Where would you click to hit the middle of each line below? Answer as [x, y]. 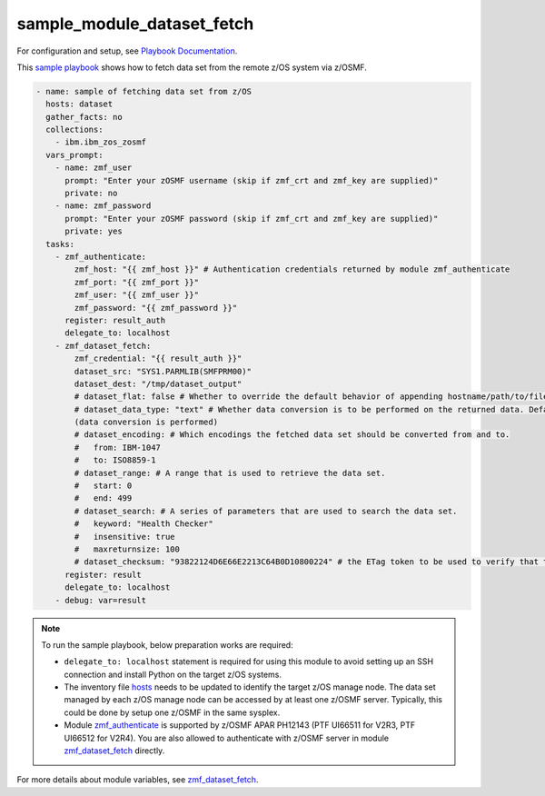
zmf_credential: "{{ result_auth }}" [158, 358]
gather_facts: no [84, 117]
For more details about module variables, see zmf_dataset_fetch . [138, 780]
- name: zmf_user [94, 168]
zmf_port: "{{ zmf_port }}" [137, 282]
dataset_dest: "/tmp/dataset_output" [158, 383]
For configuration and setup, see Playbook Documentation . [127, 51]
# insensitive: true [125, 537]
